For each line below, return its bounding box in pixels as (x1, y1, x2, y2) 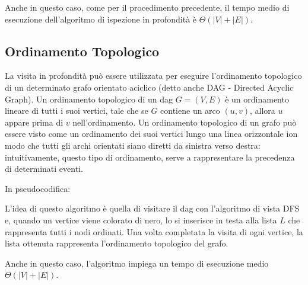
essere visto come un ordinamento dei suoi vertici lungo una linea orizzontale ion (5, 127, 298, 140)
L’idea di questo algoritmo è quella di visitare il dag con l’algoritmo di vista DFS (5, 202, 300, 214)
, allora (250, 104, 275, 117)
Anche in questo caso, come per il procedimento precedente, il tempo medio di (5, 1, 290, 13)
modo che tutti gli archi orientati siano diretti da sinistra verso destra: (5, 139, 261, 151)
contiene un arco (160, 104, 220, 117)
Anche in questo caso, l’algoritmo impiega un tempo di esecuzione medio (5, 257, 269, 269)
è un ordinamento (225, 92, 289, 105)
